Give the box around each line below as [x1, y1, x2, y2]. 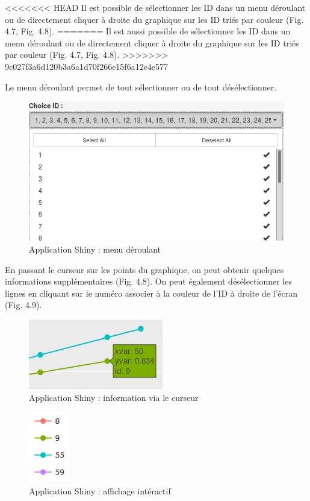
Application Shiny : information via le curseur [29, 391, 199, 403]
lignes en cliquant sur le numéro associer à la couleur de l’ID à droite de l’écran [5, 286, 298, 299]
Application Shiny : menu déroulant [29, 243, 161, 256]
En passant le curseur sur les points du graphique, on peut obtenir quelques [5, 263, 284, 276]
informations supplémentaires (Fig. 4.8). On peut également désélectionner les [5, 275, 293, 288]
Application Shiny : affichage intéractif [29, 484, 171, 497]
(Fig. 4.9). [5, 298, 42, 311]
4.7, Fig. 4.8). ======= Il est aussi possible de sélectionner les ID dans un [5, 25, 291, 37]
